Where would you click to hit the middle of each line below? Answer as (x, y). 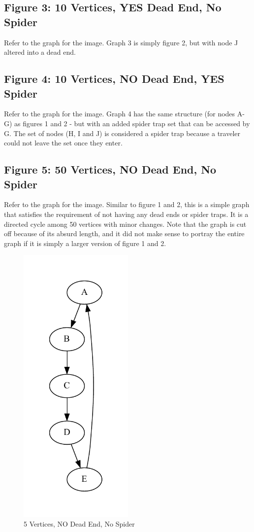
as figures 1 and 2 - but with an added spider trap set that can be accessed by (132, 123)
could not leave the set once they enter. (63, 143)
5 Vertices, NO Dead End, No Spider (79, 524)
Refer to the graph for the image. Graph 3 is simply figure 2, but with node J (121, 42)
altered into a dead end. (40, 52)
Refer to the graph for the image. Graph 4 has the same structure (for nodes (120, 114)
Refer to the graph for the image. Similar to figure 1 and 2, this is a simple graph (127, 204)
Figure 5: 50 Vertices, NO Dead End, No (110, 169)
